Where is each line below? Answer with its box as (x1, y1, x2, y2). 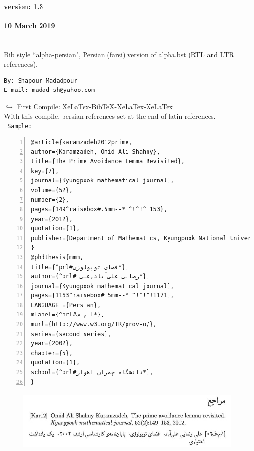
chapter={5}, (31, 349, 73, 357)
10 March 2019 (4, 20, 55, 30)
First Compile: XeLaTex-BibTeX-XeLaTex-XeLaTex (17, 101, 173, 111)
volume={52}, (31, 186, 73, 194)
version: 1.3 (4, 1, 43, 11)
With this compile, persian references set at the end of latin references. (4, 111, 216, 121)
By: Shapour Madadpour (4, 77, 78, 84)
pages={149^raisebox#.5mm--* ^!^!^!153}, (31, 205, 168, 213)
